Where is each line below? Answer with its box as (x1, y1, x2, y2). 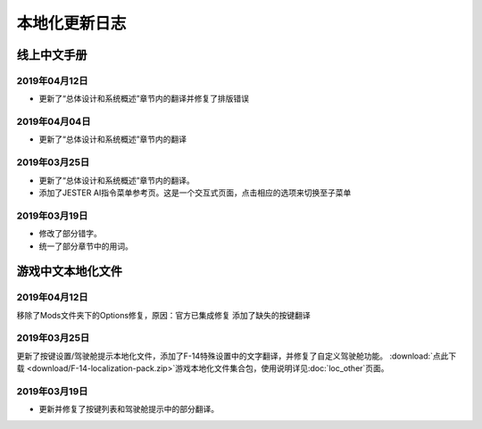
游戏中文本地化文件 (16, 264, 122, 279)
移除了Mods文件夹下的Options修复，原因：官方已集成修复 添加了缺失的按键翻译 (16, 309, 312, 320)
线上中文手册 (16, 47, 87, 62)
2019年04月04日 (16, 116, 91, 128)
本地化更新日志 (16, 13, 127, 33)
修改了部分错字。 (38, 228, 102, 239)
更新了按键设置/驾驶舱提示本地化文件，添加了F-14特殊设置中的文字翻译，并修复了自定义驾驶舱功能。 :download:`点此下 (16, 351, 457, 361)
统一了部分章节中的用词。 (38, 241, 133, 252)
